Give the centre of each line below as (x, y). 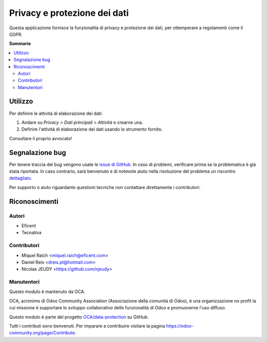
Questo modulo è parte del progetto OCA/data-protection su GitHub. (79, 317)
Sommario (20, 44)
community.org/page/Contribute (42, 333)
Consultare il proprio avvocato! (41, 138)
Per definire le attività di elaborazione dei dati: (56, 113)
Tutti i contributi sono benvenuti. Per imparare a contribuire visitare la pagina (87, 326)
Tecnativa (31, 233)
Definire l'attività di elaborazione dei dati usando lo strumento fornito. (92, 129)
